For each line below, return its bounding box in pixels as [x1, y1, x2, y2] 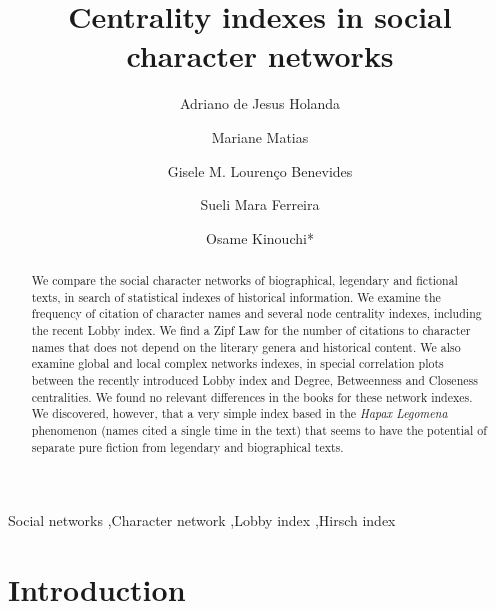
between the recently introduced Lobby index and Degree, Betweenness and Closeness [31, 372, 478, 389]
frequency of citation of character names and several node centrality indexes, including [31, 305, 482, 322]
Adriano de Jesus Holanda [179, 93, 341, 114]
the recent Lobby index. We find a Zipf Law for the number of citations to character [31, 322, 471, 339]
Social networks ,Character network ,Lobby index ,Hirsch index [8, 510, 396, 531]
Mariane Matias [211, 126, 309, 147]
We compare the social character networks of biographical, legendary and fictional [31, 272, 458, 289]
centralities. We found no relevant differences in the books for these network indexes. [31, 388, 473, 405]
